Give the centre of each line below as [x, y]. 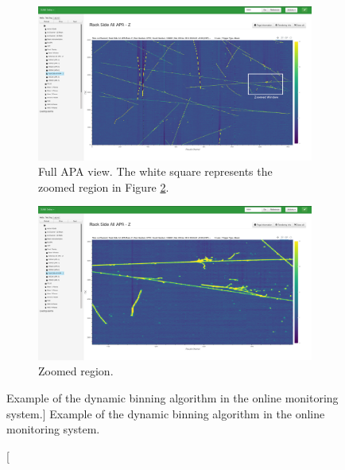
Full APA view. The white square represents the [155, 171]
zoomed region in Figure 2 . [104, 186]
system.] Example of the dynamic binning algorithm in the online [166, 413]
